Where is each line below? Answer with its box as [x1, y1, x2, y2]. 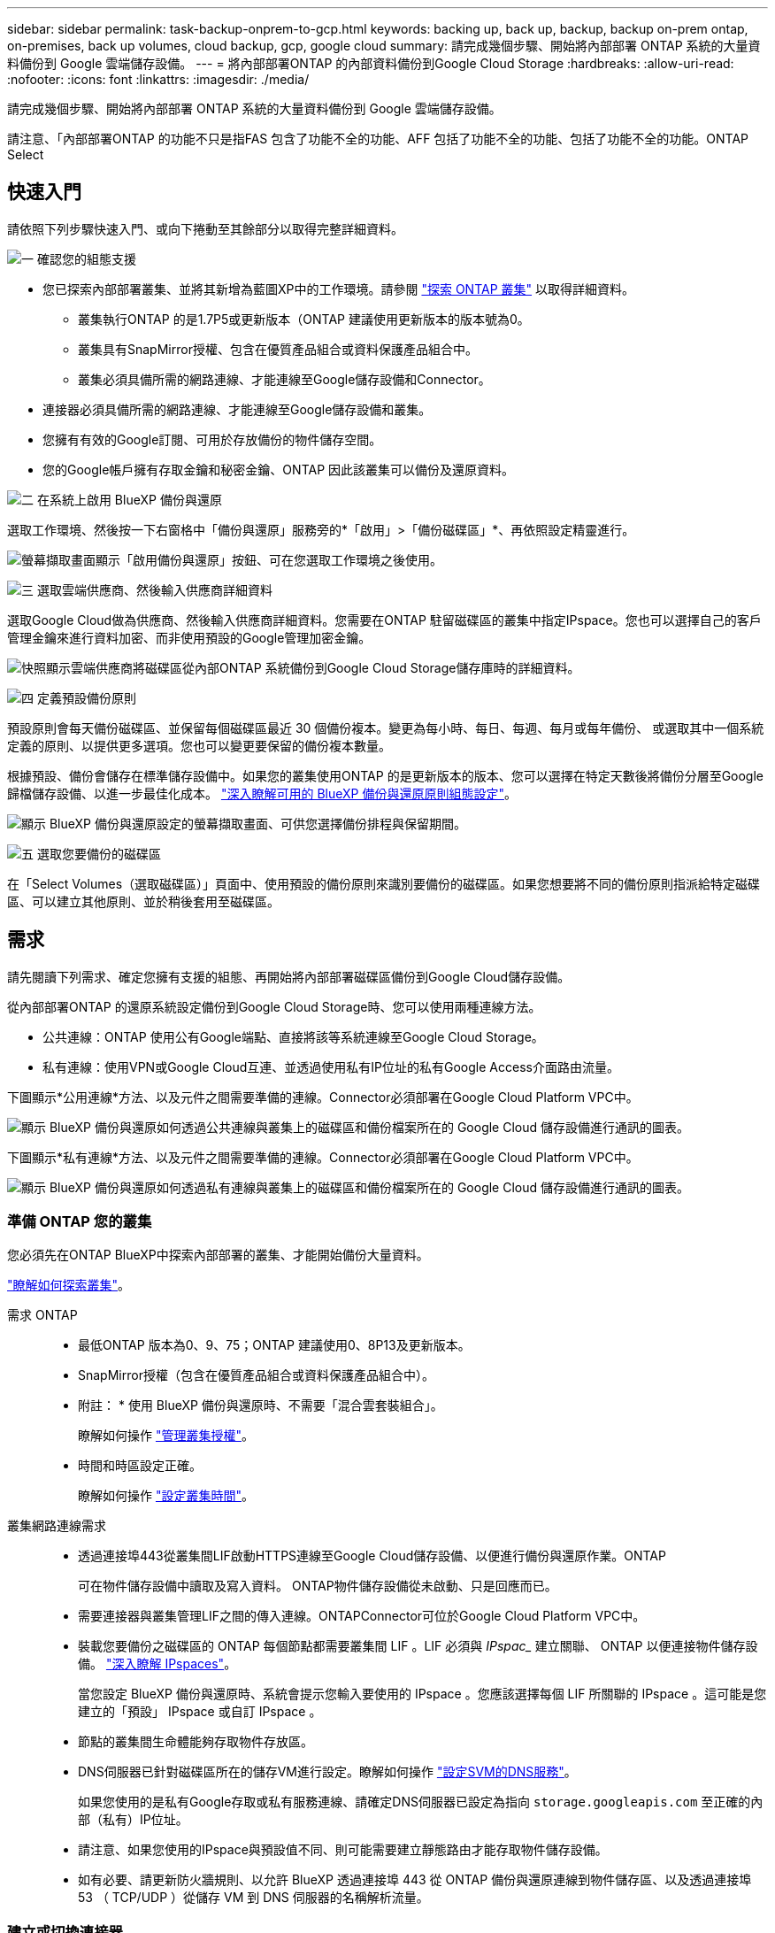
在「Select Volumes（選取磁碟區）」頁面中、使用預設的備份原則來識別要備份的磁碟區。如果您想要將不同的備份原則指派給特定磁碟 [7, 875, 761, 891]
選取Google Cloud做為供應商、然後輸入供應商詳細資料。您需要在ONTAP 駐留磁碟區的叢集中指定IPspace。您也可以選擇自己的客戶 [7, 612, 762, 628]
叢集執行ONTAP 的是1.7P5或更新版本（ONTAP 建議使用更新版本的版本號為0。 [78, 311, 530, 327]
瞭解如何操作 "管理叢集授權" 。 [78, 1428, 254, 1444]
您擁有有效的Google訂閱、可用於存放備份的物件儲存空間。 [42, 431, 382, 447]
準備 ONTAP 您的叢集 [7, 1213, 152, 1231]
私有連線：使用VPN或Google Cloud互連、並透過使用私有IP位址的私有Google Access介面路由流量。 [42, 1059, 619, 1074]
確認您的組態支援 [36, 250, 136, 266]
